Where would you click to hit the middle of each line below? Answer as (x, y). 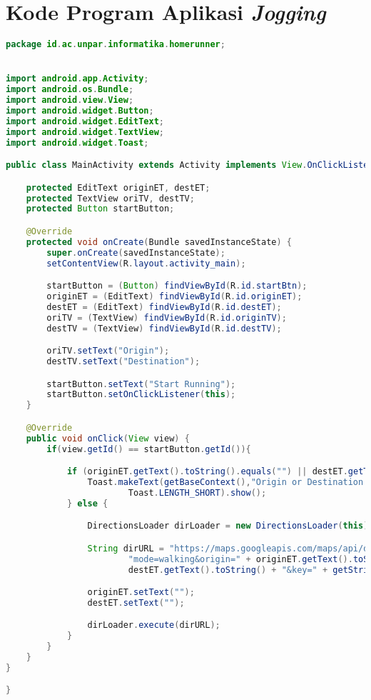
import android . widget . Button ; (80, 110)
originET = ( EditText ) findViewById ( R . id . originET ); (174, 296)
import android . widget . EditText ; (85, 121)
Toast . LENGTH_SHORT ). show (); (197, 492)
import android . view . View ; (70, 100)
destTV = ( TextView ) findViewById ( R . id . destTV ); (164, 328)
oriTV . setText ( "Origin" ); (108, 351)
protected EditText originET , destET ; (118, 187)
